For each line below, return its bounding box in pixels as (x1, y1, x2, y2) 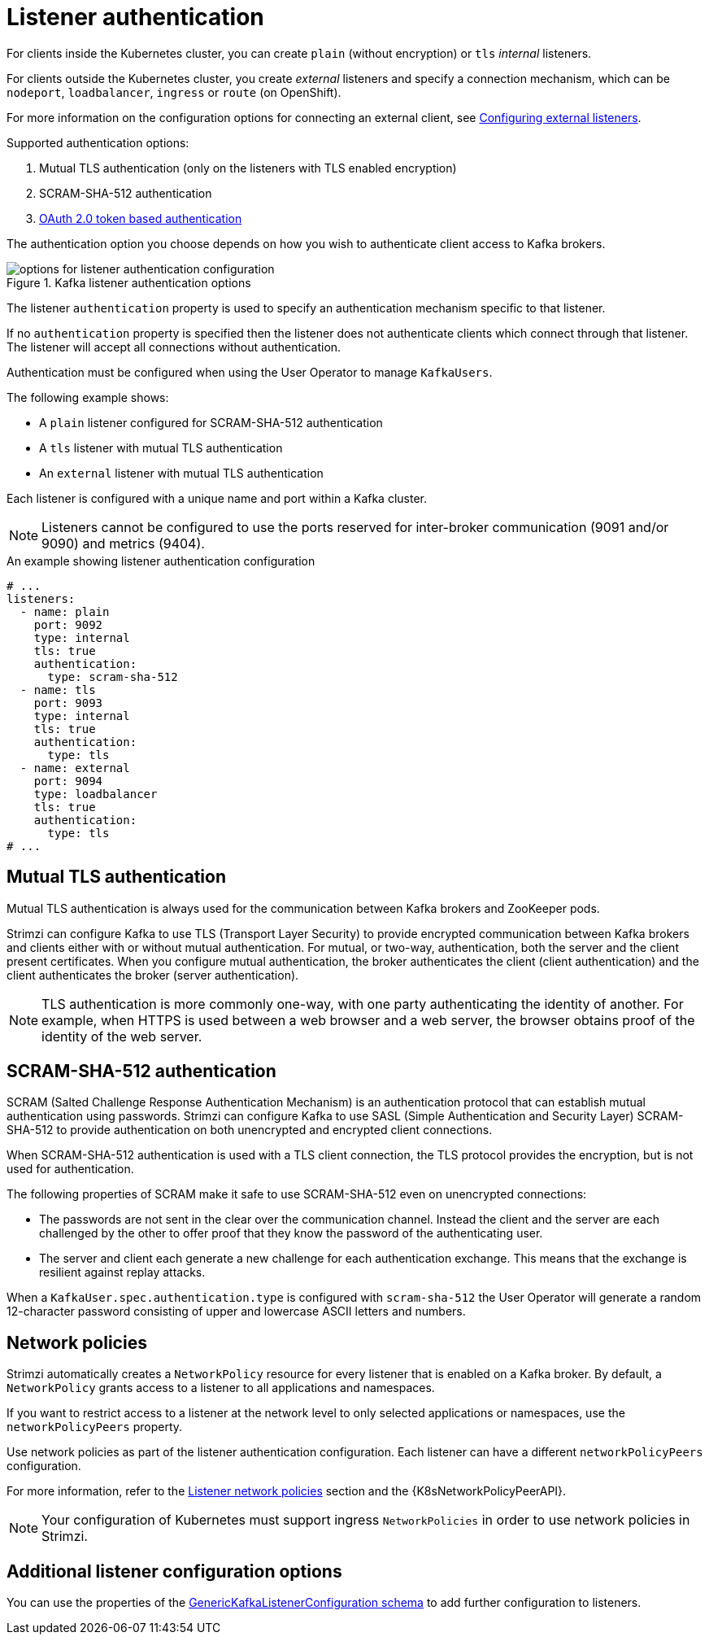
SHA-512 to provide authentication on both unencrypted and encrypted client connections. (7, 1123, 493, 1137)
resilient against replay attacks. (39, 1265, 206, 1280)
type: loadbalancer (33, 787, 158, 801)
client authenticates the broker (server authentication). (7, 967, 299, 982)
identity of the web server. (41, 1028, 202, 1045)
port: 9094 (33, 774, 103, 788)
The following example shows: (7, 390, 169, 404)
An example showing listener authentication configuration (7, 553, 315, 568)
